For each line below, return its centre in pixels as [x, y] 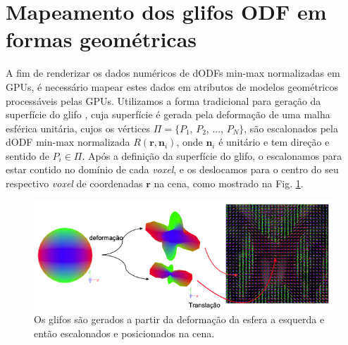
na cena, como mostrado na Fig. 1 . [229, 183]
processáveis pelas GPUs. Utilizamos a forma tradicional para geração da [163, 100]
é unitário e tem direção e [274, 142]
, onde [189, 142]
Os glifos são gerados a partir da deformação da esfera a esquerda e [179, 319]
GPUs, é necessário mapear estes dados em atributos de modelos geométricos [172, 86]
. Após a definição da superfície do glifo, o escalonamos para [212, 155]
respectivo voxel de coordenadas [74, 183]
